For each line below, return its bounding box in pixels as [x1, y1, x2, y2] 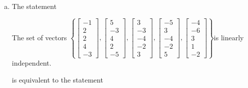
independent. [12, 58, 52, 68]
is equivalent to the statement [12, 74, 103, 85]
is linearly [213, 32, 244, 42]
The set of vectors [12, 32, 67, 42]
